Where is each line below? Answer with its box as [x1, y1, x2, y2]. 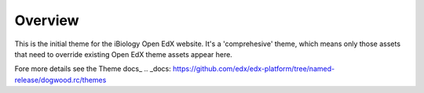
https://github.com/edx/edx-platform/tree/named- [173, 64, 335, 73]
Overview [14, 12, 79, 29]
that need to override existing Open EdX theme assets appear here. [14, 49, 233, 59]
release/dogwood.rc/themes [14, 75, 107, 84]
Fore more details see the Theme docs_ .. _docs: [14, 64, 172, 73]
